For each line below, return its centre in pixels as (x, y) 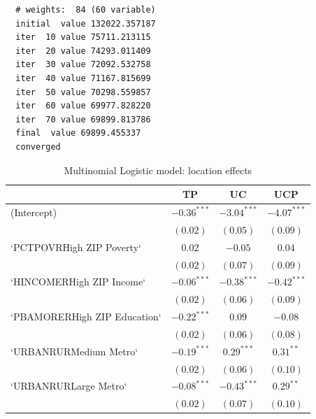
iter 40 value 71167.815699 (83, 78)
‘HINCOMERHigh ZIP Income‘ (78, 282)
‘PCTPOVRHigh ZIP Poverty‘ (76, 247)
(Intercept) (34, 212)
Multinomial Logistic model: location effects (158, 170)
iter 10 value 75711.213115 (83, 37)
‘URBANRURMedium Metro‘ (74, 351)
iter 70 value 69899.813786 (83, 119)
